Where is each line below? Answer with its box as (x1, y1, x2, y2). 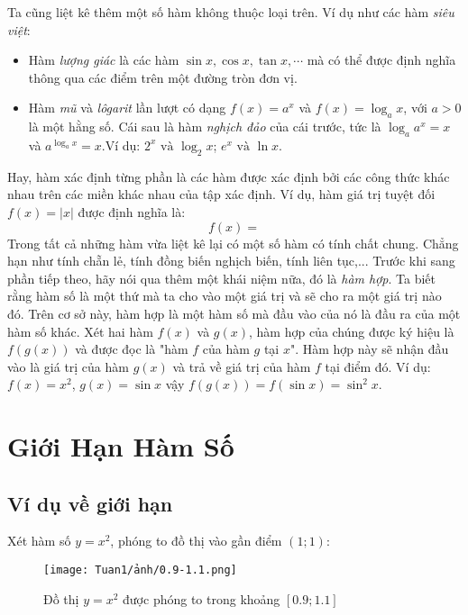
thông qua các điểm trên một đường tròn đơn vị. (28, 68, 298, 86)
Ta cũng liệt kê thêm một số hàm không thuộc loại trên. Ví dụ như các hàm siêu (7, 3, 454, 21)
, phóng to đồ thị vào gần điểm (110, 531, 282, 550)
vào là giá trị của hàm (7, 357, 129, 375)
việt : (7, 20, 31, 39)
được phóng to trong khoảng (123, 589, 280, 608)
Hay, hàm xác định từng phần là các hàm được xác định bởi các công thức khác (7, 167, 450, 185)
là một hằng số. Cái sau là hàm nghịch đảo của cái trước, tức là (28, 117, 381, 136)
